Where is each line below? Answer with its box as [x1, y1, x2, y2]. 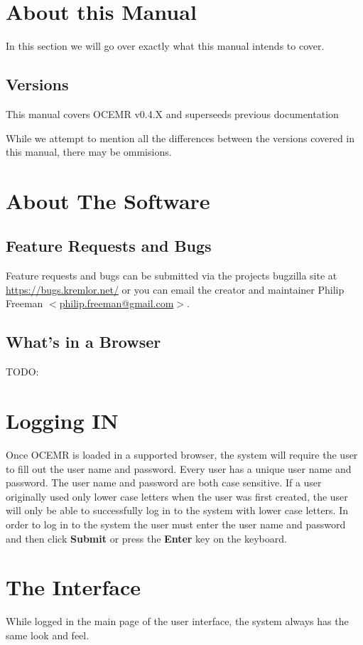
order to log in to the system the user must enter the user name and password [6, 516, 346, 531]
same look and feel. [6, 627, 90, 642]
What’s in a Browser [6, 331, 161, 353]
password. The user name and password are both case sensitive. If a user [6, 475, 322, 490]
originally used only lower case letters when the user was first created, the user [6, 489, 348, 503]
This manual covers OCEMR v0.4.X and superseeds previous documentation [6, 106, 339, 121]
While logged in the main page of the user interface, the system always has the [6, 614, 349, 629]
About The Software [6, 186, 210, 215]
